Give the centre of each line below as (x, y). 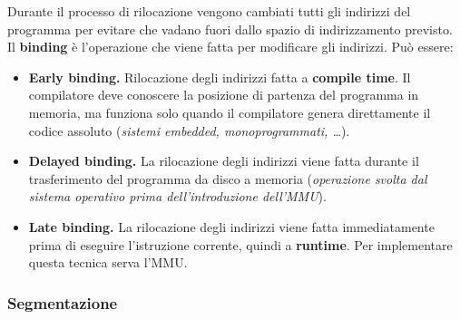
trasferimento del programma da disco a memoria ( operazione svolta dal (228, 178)
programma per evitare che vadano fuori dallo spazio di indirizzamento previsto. (230, 29)
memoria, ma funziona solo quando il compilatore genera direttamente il (230, 112)
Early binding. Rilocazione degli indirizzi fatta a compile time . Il (220, 77)
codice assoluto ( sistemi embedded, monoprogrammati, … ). (189, 130)
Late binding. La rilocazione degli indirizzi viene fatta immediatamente (231, 226)
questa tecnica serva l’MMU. (108, 262)
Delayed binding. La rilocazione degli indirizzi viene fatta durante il (224, 161)
